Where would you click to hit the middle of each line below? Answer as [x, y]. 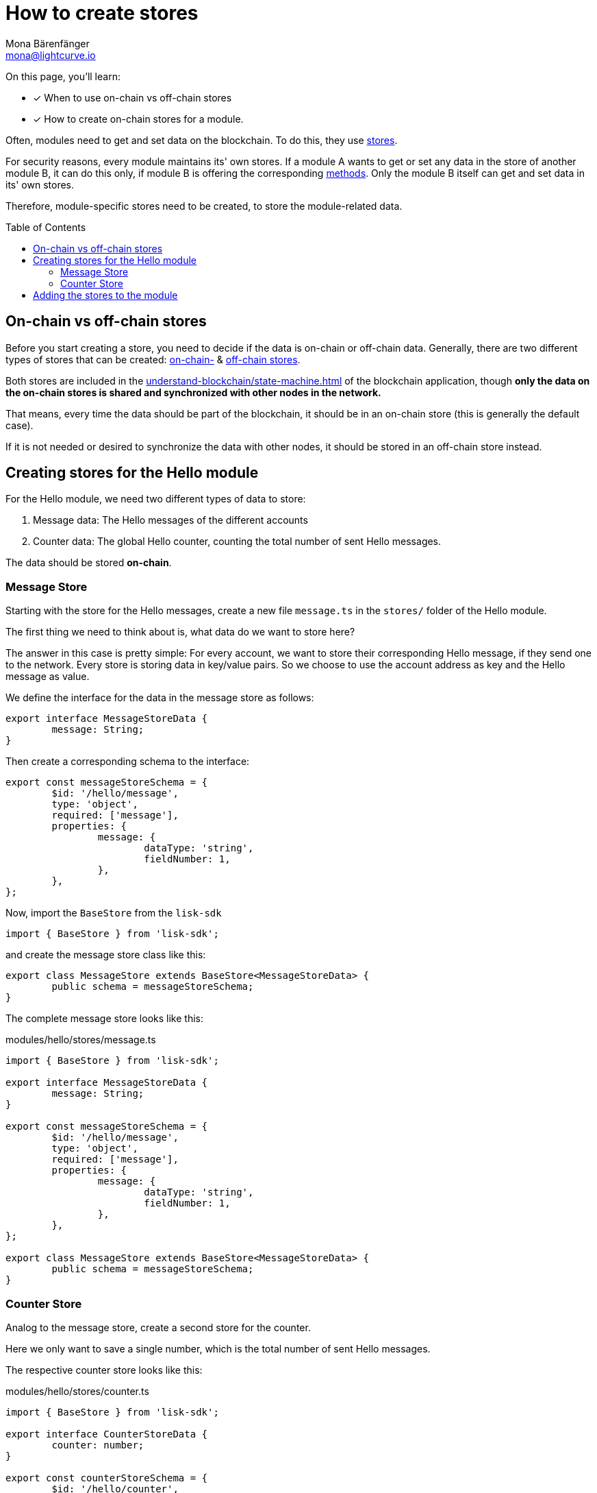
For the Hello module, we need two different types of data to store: [156, 499]
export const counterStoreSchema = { [107, 1478]
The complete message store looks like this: [104, 1019]
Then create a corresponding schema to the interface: [128, 762]
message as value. [48, 677]
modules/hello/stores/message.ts [81, 1040]
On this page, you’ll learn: [63, 76]
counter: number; [98, 1445]
